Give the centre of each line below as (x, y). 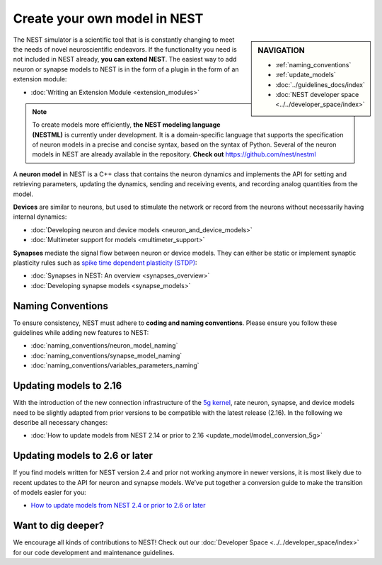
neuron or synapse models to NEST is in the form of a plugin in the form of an (126, 69)
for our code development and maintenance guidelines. (94, 552)
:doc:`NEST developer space (317, 94)
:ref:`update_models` (306, 75)
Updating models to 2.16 (68, 386)
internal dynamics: (40, 217)
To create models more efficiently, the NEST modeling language (126, 125)
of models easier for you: (50, 492)
